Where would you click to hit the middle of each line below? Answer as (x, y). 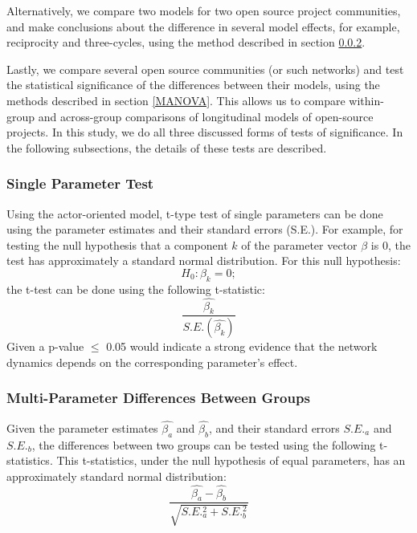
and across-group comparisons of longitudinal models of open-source (206, 116)
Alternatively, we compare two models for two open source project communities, (204, 10)
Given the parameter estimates (82, 427)
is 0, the (390, 244)
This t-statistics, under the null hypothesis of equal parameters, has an (231, 460)
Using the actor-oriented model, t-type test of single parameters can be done (195, 213)
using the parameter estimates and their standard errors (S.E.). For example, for (205, 229)
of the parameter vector (299, 244)
